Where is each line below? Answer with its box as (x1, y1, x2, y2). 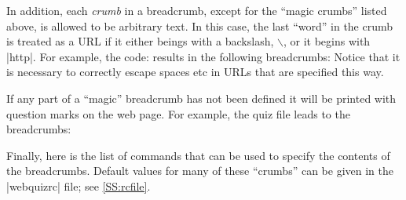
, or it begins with (283, 33, 371, 49)
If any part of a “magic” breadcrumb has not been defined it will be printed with (6, 89, 397, 106)
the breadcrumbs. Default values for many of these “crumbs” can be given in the (6, 162, 393, 179)
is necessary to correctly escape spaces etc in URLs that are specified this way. (6, 64, 384, 80)
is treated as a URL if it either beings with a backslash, (6, 33, 274, 49)
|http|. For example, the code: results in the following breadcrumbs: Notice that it (6, 48, 401, 64)
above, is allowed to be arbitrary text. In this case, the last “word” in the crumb (6, 17, 393, 34)
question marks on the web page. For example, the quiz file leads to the (6, 105, 350, 122)
